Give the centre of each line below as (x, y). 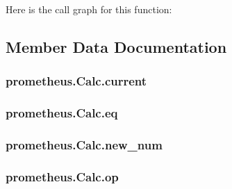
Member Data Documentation (116, 46)
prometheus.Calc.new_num (84, 144)
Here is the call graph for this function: (89, 9)
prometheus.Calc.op (62, 176)
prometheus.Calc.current (76, 81)
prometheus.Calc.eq (62, 113)
